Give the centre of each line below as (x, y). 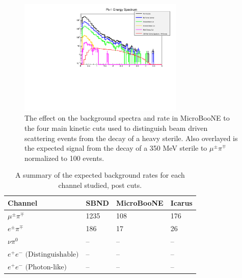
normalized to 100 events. (64, 158)
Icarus (181, 202)
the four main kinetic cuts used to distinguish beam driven (116, 128)
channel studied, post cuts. (100, 185)
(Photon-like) (46, 267)
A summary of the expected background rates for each (100, 175)
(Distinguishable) (52, 254)
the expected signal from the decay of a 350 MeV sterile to (116, 148)
